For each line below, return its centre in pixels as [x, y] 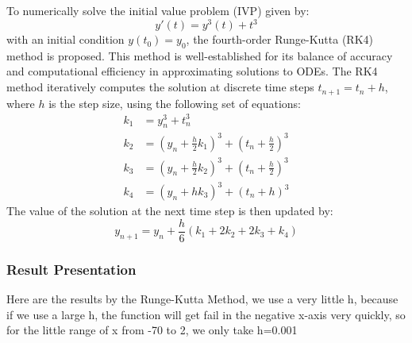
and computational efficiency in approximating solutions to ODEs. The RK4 [192, 71]
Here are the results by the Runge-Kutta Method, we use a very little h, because [202, 298]
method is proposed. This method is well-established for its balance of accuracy [200, 55]
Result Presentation [71, 269]
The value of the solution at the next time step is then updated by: [170, 211]
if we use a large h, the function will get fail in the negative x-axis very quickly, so [206, 314]
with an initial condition [65, 39]
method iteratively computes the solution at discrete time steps [160, 87]
